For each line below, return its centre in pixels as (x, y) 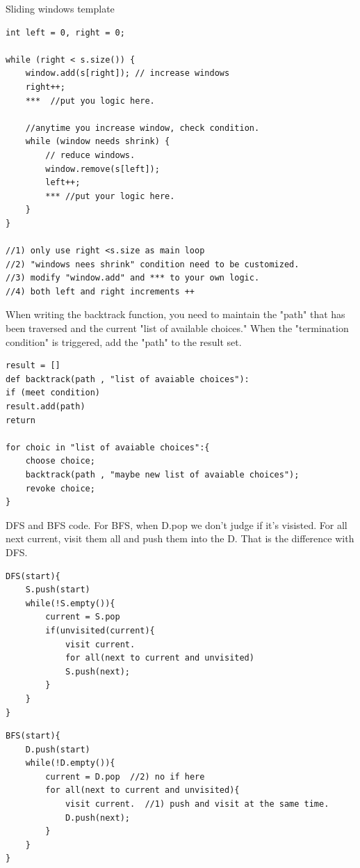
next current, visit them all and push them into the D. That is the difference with (180, 538)
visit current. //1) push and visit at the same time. (197, 804)
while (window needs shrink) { (98, 142)
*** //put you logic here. (90, 101)
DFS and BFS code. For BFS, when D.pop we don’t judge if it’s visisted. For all (177, 524)
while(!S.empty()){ (70, 603)
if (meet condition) (53, 393)
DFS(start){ (33, 576)
